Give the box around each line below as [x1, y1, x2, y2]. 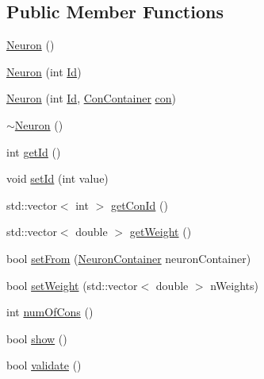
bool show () [6, 330, 67, 346]
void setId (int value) [6, 170, 109, 187]
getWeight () [129, 223, 192, 240]
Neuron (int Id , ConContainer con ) [6, 90, 177, 106]
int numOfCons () [6, 304, 94, 320]
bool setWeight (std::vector [6, 277, 138, 293]
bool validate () [6, 357, 82, 373]
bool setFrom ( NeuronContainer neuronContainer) [6, 249, 251, 266]
